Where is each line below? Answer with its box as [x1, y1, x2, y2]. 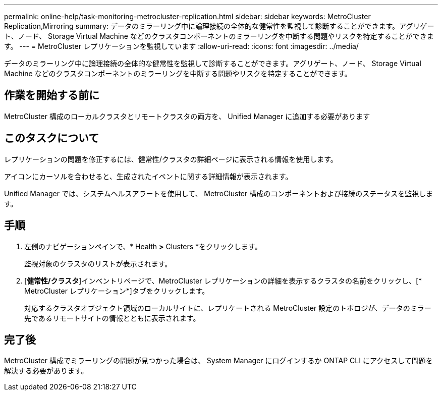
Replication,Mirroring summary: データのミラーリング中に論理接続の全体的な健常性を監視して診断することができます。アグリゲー [4, 22, 434, 30]
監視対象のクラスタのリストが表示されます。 [24, 259, 172, 268]
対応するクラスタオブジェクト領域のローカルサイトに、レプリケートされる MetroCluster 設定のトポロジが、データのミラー [24, 303, 431, 312]
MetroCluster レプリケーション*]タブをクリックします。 [24, 286, 209, 295]
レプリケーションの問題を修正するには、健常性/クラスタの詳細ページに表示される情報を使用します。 [4, 154, 338, 163]
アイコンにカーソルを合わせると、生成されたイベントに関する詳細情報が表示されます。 [4, 172, 293, 181]
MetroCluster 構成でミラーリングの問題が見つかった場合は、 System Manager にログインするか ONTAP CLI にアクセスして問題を [4, 356, 433, 365]
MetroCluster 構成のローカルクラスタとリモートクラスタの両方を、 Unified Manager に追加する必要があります [4, 111, 370, 121]
